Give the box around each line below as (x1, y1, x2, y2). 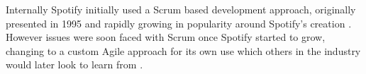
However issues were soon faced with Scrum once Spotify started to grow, (6, 30, 326, 44)
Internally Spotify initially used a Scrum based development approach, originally (6, 2, 356, 16)
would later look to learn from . (6, 57, 143, 72)
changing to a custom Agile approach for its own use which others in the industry (6, 43, 361, 58)
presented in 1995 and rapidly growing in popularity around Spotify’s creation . (6, 16, 352, 30)
